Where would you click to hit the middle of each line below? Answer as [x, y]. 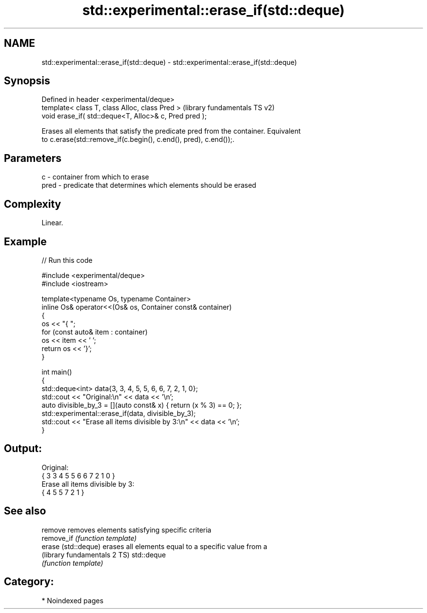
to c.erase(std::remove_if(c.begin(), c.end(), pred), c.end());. [138, 139]
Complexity [33, 204]
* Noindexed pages [73, 600]
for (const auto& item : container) [95, 332]
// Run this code [67, 260]
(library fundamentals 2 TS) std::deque [104, 554]
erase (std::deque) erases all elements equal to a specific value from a [155, 546]
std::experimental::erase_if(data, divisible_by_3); [119, 413]
